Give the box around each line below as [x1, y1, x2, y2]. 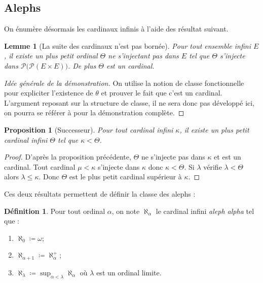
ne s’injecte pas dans [141, 151, 205, 162]
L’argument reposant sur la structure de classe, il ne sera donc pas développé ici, [4, 97, 255, 108]
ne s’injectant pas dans [108, 50, 179, 61]
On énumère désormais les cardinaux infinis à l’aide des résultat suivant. [4, 23, 229, 34]
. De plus [67, 60, 96, 71]
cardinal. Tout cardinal [4, 161, 76, 172]
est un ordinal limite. [96, 267, 162, 277]
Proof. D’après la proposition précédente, [4, 151, 131, 162]
